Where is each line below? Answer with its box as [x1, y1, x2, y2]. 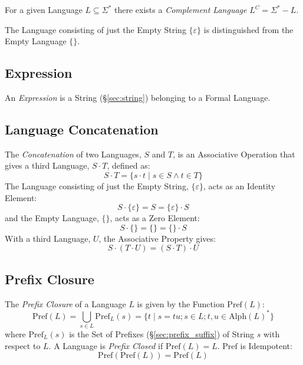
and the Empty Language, [5, 212, 99, 224]
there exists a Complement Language [114, 4, 247, 15]
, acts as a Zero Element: [110, 212, 200, 224]
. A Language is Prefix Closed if [48, 339, 163, 351]
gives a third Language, [5, 159, 90, 172]
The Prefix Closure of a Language [5, 297, 126, 310]
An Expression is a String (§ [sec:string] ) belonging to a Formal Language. [5, 91, 271, 103]
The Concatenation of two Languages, [5, 147, 141, 160]
